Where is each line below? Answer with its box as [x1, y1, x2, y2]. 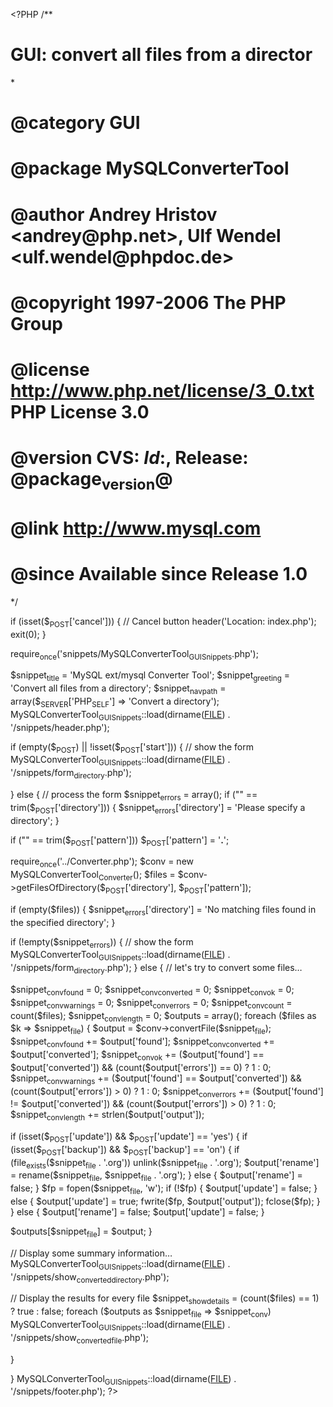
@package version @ [10, 468, 173, 494]
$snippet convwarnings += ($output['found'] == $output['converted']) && [10, 1072, 302, 1086]
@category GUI [10, 112, 141, 134]
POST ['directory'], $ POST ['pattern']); [105, 881, 252, 896]
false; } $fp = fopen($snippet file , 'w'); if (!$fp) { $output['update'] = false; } [10, 1182, 318, 1197]
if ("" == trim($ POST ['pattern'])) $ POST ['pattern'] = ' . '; [10, 834, 230, 848]
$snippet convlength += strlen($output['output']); [10, 1109, 205, 1123]
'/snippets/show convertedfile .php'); [10, 1331, 149, 1346]
